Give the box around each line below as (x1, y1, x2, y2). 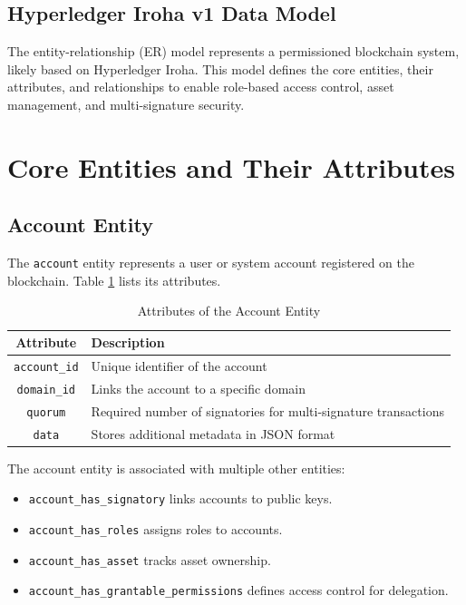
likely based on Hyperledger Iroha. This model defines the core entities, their (7, 59, 433, 78)
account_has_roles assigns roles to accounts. (28, 519, 283, 538)
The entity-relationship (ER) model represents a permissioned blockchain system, (7, 42, 460, 61)
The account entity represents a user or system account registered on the (7, 253, 414, 272)
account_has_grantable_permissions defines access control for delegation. (28, 581, 449, 600)
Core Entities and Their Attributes (7, 148, 455, 185)
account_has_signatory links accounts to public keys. (28, 489, 333, 508)
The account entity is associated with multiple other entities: (7, 458, 345, 477)
